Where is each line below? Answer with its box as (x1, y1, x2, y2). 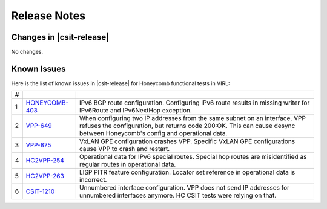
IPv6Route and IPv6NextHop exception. (79, 106, 192, 115)
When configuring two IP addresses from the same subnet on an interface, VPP (79, 114, 306, 123)
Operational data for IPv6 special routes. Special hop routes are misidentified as (79, 153, 307, 161)
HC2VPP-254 (25, 156, 65, 165)
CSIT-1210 (25, 187, 55, 196)
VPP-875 (25, 141, 51, 149)
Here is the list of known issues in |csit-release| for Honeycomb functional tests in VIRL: (11, 79, 230, 87)
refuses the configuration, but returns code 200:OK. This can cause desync (79, 121, 296, 130)
